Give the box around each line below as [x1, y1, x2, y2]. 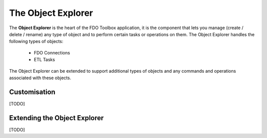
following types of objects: [9, 39, 64, 45]
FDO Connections [34, 49, 70, 55]
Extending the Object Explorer [9, 114, 104, 122]
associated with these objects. [9, 75, 71, 81]
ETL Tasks [34, 57, 55, 63]
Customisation [9, 88, 55, 96]
